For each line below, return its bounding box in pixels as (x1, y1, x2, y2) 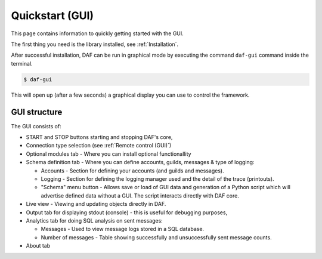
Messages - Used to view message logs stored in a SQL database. (41, 226, 205, 233)
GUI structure (11, 107, 63, 117)
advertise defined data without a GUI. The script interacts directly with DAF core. (41, 192, 240, 199)
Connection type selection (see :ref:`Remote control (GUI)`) (26, 142, 172, 149)
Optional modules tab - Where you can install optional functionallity (26, 150, 191, 158)
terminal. (11, 60, 33, 67)
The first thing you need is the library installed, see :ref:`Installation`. (11, 41, 179, 48)
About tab (26, 242, 51, 249)
